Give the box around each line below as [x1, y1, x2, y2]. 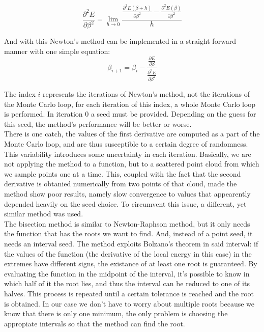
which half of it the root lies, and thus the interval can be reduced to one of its [4, 278, 250, 289]
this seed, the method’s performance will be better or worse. [4, 118, 192, 129]
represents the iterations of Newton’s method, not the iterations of [43, 89, 250, 99]
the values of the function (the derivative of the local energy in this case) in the [4, 248, 252, 259]
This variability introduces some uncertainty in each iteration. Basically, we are [4, 148, 251, 159]
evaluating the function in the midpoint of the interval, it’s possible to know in [4, 268, 250, 279]
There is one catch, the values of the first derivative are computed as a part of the [4, 128, 260, 139]
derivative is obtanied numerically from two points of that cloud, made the [4, 178, 237, 189]
